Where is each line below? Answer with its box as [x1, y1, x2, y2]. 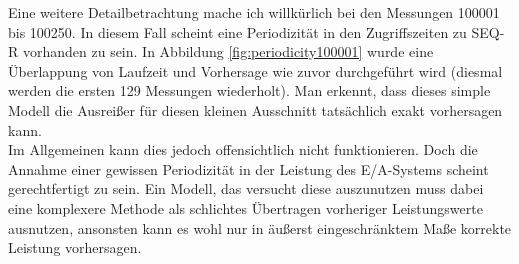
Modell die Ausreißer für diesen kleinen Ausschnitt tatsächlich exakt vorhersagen [8, 99, 503, 120]
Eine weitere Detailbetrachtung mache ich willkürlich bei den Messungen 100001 [8, 2, 500, 22]
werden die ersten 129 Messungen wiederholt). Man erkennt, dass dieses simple [8, 80, 491, 101]
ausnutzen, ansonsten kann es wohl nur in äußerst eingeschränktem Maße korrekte [8, 217, 512, 238]
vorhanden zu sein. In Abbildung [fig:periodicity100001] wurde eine [22, 41, 434, 62]
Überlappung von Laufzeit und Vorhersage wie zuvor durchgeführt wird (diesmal [8, 60, 503, 81]
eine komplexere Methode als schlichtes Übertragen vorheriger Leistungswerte [8, 197, 483, 218]
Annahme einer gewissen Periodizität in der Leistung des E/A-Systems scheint [8, 158, 489, 179]
